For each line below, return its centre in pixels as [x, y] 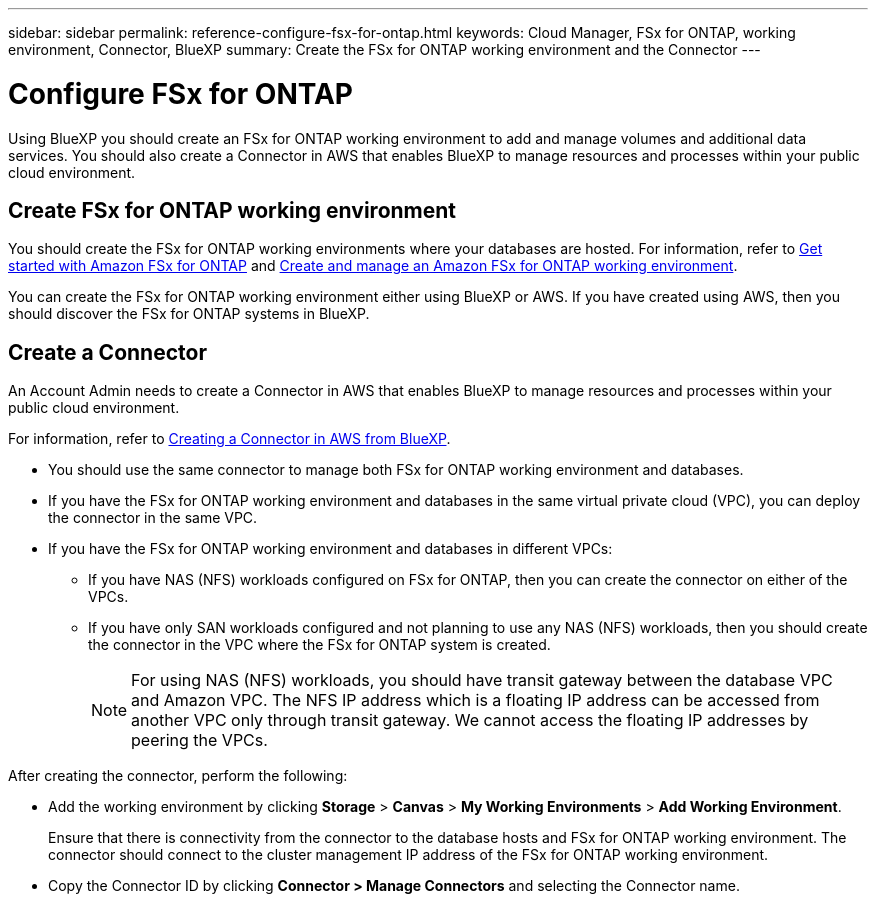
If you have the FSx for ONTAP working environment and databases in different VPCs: [330, 549]
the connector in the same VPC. [153, 518]
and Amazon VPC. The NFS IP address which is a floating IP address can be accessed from [475, 700]
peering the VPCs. [199, 740]
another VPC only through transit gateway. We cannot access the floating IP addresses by [470, 720]
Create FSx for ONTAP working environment [232, 210]
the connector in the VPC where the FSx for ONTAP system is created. [319, 645]
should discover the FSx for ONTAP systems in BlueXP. [189, 314]
